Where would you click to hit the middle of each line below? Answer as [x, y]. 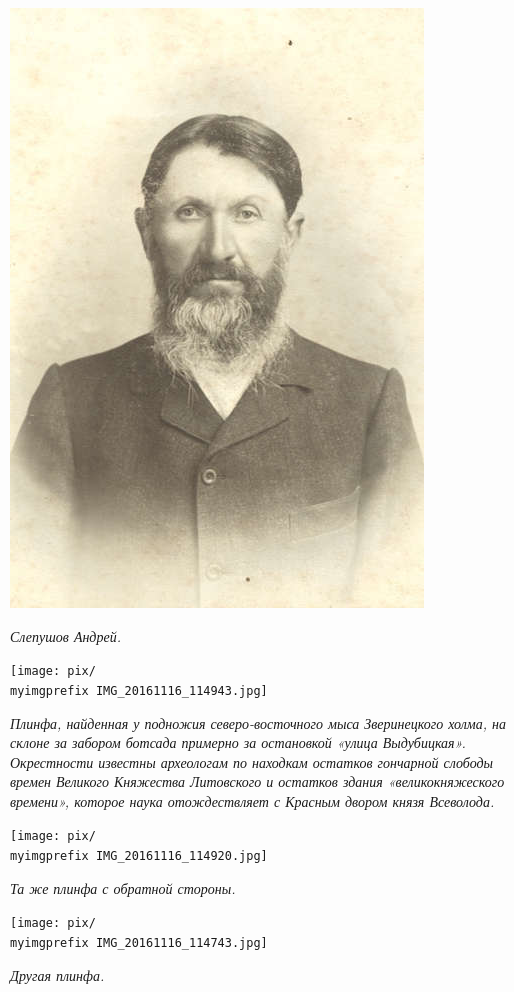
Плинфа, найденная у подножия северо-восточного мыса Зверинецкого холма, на [258, 722]
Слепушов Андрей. [65, 635]
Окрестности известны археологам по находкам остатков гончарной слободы [252, 761]
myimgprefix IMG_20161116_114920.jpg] [139, 856]
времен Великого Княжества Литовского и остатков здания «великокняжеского [257, 781]
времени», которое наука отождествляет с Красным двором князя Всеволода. [252, 800]
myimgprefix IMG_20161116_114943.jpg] [139, 690]
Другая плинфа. [57, 974]
